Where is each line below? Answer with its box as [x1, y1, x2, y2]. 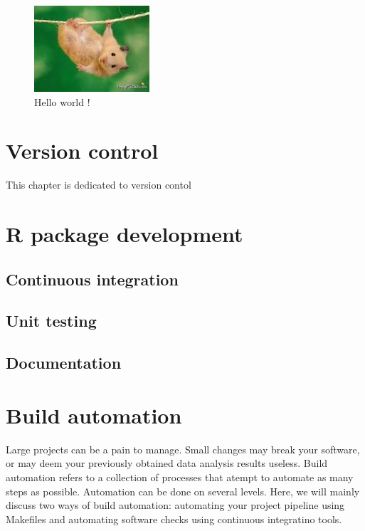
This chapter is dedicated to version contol [6, 177, 191, 192]
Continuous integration [6, 268, 179, 290]
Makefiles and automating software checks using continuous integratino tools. [6, 511, 342, 526]
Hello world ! [34, 94, 90, 109]
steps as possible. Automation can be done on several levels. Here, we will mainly [6, 483, 360, 498]
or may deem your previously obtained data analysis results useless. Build [6, 456, 328, 470]
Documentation [6, 352, 122, 374]
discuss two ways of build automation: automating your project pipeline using [6, 498, 345, 512]
